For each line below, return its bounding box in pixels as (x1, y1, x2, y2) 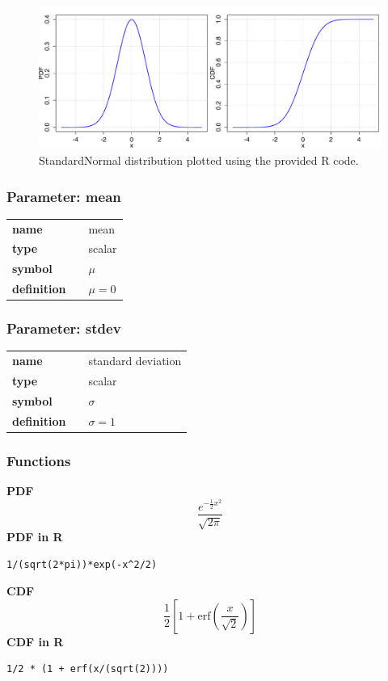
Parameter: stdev (6, 318, 121, 338)
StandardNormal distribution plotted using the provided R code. (39, 151, 359, 168)
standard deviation (88, 352, 182, 369)
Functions (6, 450, 71, 470)
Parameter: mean (6, 186, 121, 206)
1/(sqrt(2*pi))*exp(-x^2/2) (6, 558, 158, 570)
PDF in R (6, 528, 63, 544)
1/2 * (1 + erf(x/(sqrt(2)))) (6, 663, 169, 675)
